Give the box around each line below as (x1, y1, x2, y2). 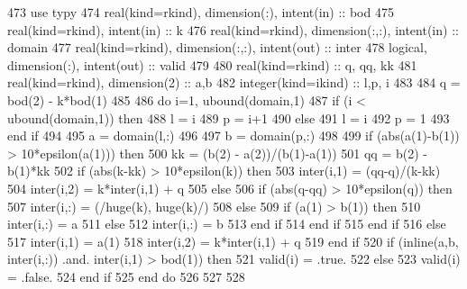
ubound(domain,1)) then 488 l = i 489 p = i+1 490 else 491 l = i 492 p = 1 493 (7, 108, 450, 127)
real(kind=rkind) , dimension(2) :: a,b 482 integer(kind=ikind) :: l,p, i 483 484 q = (7, 73, 461, 92)
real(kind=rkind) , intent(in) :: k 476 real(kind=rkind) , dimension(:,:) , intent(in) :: (7, 20, 459, 39)
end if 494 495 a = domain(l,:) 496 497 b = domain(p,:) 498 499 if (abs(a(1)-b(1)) (7, 126, 460, 145)
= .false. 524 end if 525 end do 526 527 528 (7, 266, 245, 285)
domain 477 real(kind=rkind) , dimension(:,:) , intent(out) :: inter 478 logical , (7, 38, 427, 57)
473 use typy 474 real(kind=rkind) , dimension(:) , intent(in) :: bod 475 (7, 3, 394, 21)
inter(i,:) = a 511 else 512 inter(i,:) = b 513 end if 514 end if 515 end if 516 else (7, 214, 446, 233)
